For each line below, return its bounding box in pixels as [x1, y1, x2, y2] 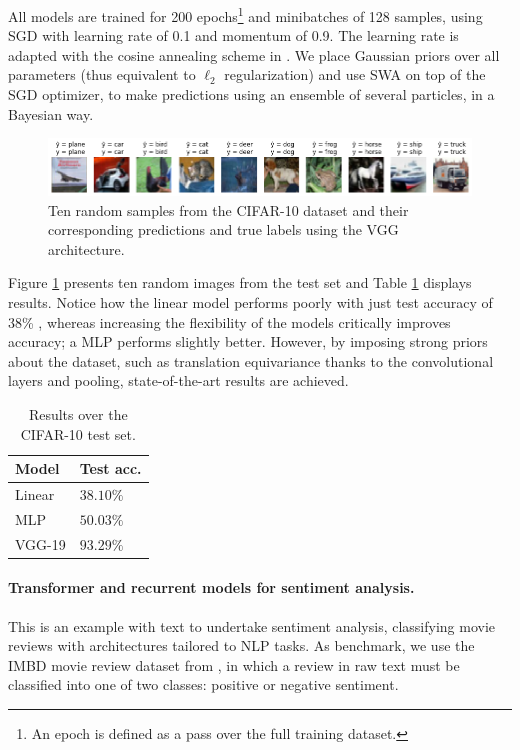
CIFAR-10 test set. [20, 423, 136, 444]
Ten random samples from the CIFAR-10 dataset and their [48, 199, 409, 220]
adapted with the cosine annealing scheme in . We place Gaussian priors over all [8, 44, 500, 65]
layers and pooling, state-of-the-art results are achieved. [8, 370, 349, 391]
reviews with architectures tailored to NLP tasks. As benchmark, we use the [8, 635, 475, 656]
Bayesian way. [8, 103, 94, 124]
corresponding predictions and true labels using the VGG [48, 219, 399, 240]
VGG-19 [15, 533, 66, 554]
